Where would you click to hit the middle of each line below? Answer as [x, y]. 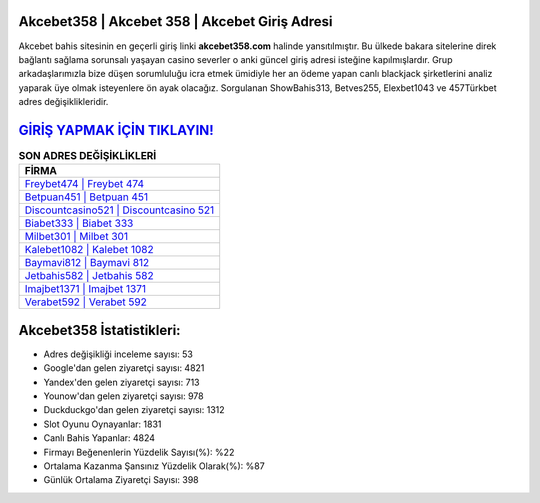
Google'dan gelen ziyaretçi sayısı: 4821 [124, 368]
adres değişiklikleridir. [63, 102]
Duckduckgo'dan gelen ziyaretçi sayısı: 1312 [134, 410]
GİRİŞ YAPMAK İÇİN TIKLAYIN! [116, 130]
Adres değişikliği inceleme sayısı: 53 [118, 354]
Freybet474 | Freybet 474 [84, 184]
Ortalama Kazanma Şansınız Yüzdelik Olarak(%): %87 [154, 466]
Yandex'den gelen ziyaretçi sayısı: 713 [121, 382]
